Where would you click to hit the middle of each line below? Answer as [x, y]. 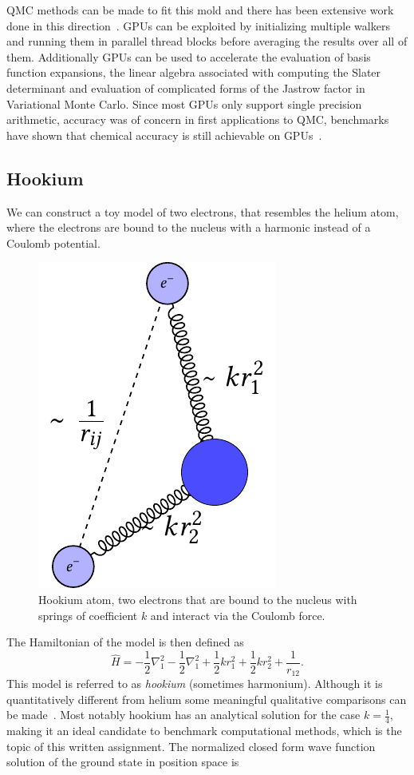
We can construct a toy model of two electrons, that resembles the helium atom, [203, 211]
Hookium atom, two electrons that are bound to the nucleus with [198, 599]
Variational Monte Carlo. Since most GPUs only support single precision [184, 103]
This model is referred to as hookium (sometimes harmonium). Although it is [195, 684]
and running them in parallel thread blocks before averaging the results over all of [207, 41]
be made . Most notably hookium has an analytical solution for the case [183, 715]
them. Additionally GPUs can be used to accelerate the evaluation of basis [189, 56]
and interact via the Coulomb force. [238, 615]
